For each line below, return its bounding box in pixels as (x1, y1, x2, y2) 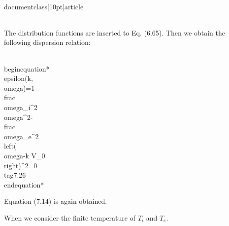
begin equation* (4, 63, 50, 74)
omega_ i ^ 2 (4, 102, 38, 112)
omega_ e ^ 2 (4, 131, 39, 141)
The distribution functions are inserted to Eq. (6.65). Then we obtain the (4, 27, 225, 38)
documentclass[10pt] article (4, 1, 84, 11)
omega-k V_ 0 (4, 150, 45, 160)
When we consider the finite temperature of (4, 212, 135, 223)
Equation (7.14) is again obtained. (4, 196, 107, 206)
